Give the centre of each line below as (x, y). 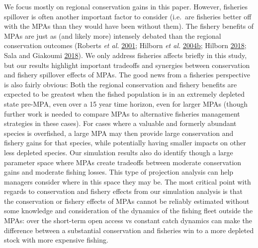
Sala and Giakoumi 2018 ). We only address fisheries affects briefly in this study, (126, 55)
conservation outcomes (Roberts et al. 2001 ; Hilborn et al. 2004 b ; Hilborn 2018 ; (125, 45)
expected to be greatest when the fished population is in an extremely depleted (125, 94)
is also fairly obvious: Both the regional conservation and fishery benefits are (121, 84)
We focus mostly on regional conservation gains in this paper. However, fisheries (126, 6)
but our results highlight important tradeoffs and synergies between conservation (127, 65)
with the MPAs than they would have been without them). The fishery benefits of (129, 26)
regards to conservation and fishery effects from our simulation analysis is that (123, 191)
